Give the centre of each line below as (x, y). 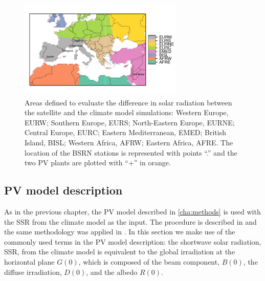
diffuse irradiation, (33, 272)
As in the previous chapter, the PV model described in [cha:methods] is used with (132, 212)
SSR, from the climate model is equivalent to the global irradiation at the (120, 252)
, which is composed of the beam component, (149, 262)
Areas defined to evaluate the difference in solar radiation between (128, 102)
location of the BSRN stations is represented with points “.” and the (131, 152)
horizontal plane (29, 262)
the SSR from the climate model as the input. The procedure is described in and (130, 221)
